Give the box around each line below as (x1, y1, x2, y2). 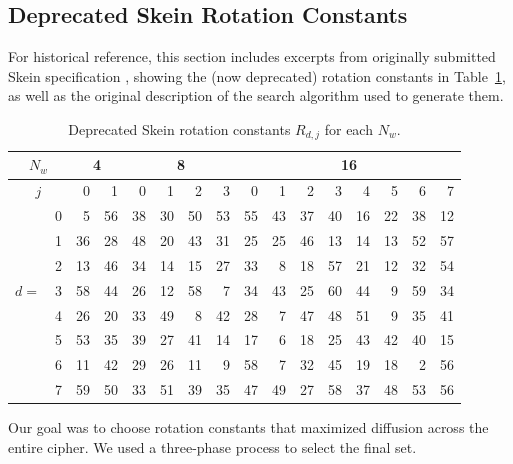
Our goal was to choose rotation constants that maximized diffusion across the (8, 417, 489, 438)
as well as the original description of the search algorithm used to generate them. (8, 85, 504, 106)
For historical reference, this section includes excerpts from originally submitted (8, 46, 496, 67)
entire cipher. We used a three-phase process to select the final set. (8, 436, 417, 457)
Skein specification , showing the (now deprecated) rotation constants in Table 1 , (8, 65, 506, 86)
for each (324, 118, 373, 139)
